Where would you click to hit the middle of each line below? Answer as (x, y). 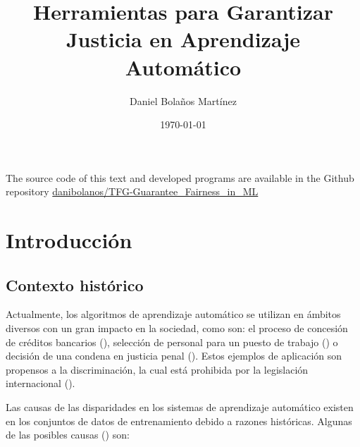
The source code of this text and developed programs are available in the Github (180, 177)
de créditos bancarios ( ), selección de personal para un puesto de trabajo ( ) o (172, 342)
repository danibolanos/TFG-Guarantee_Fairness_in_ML (132, 191)
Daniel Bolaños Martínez (183, 100)
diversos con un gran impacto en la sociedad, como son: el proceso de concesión (177, 328)
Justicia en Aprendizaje (183, 39)
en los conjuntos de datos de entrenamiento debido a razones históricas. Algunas (179, 421)
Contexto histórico (75, 284)
